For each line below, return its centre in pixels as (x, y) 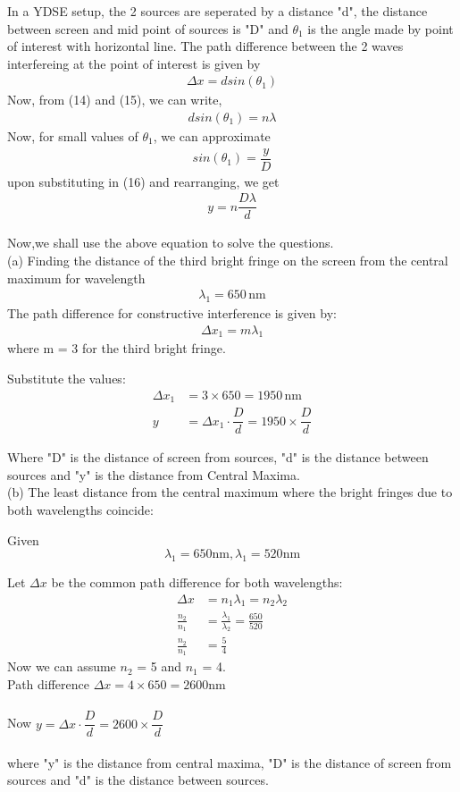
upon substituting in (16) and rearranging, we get (143, 181)
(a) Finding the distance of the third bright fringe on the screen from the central (228, 260)
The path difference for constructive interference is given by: (172, 313)
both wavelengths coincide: (80, 509)
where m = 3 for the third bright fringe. (117, 348)
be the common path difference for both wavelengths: (197, 581)
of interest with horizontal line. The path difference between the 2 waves (205, 46)
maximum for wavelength (76, 278)
